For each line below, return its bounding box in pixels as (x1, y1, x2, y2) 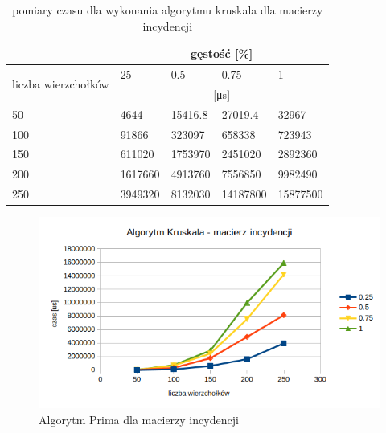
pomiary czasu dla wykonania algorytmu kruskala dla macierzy (12, 2, 323, 18)
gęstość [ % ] (190, 45, 253, 62)
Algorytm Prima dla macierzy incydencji (39, 411, 239, 428)
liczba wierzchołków (12, 76, 109, 92)
